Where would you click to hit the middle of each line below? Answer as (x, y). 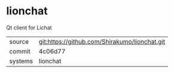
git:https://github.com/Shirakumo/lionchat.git (102, 41)
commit (20, 51)
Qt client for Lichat (29, 28)
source (19, 41)
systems (21, 61)
